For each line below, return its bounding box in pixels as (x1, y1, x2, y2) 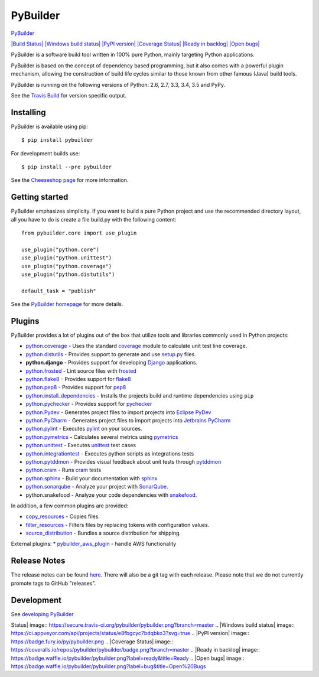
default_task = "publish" (21, 287, 97, 294)
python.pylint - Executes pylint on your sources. (25, 425, 142, 432)
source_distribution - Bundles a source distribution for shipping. (25, 529, 181, 537)
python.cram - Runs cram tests (25, 467, 102, 474)
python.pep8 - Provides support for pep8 (25, 384, 126, 391)
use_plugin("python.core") (21, 246, 100, 253)
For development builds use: (11, 149, 80, 157)
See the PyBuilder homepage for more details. (11, 301, 123, 308)
